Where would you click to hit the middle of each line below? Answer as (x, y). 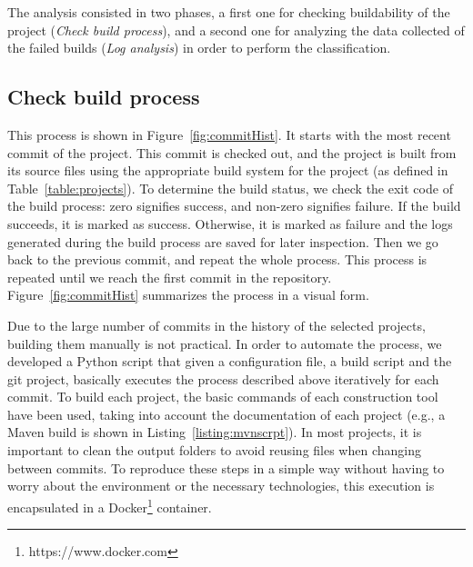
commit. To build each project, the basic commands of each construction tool (223, 397)
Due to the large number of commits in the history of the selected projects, (216, 325)
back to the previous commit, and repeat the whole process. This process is (217, 259)
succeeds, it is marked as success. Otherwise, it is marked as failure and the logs (230, 223)
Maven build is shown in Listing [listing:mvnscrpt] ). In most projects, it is (215, 432)
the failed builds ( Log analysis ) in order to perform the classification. (199, 48)
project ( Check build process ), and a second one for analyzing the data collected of (236, 30)
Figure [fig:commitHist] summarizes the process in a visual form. (188, 295)
